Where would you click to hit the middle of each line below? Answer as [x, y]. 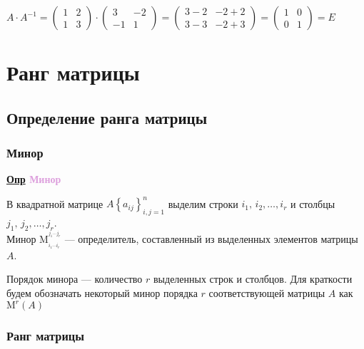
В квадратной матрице [55, 203]
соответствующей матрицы [267, 293]
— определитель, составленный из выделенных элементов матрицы [211, 239]
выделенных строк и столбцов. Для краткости [253, 279]
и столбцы [313, 203]
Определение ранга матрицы [107, 117]
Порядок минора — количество [75, 279]
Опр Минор [34, 179]
